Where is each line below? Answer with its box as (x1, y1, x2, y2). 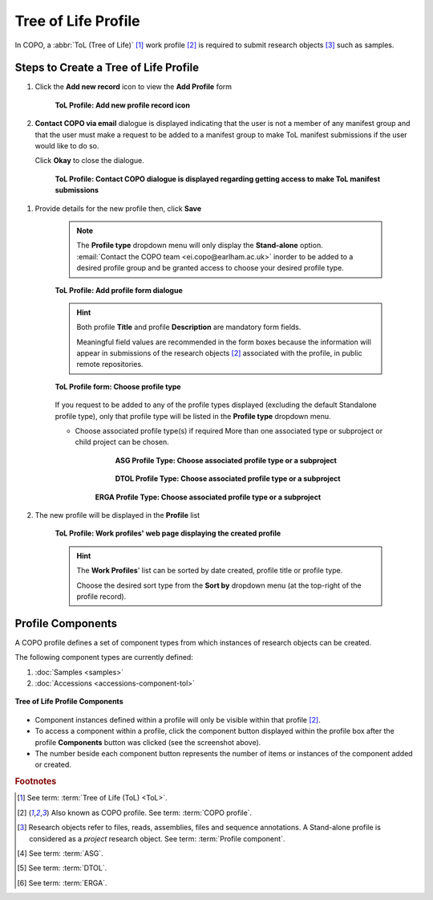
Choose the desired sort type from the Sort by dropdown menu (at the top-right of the (76, 580, 362, 590)
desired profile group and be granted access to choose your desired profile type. (76, 263, 344, 273)
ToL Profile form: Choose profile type (55, 381, 181, 391)
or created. (34, 760, 72, 770)
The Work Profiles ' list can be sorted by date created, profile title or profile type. (76, 566, 343, 576)
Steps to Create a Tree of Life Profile (14, 61, 200, 75)
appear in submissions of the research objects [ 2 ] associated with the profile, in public (76, 348, 362, 358)
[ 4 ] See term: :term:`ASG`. (17, 848, 103, 858)
